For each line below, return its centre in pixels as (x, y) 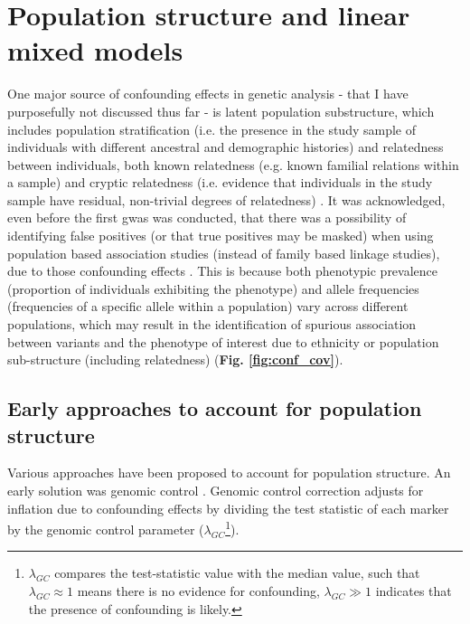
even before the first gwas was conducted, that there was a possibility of (207, 217)
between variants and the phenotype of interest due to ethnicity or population (223, 341)
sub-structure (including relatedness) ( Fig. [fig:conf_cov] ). (175, 359)
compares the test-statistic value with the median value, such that (237, 573)
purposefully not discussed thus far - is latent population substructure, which (221, 111)
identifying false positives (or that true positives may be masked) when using (221, 236)
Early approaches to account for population (215, 408)
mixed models (95, 50)
